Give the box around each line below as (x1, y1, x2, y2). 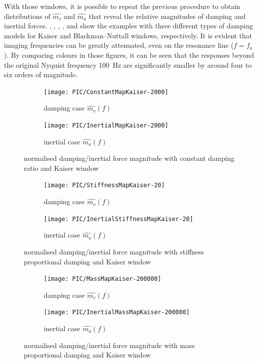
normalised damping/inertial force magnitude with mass (24, 340, 195, 350)
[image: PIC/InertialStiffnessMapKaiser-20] (44, 215, 193, 223)
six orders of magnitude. (4, 69, 78, 80)
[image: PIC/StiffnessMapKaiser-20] (44, 182, 165, 189)
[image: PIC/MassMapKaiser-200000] (44, 275, 162, 283)
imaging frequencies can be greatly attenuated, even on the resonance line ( (4, 40, 234, 50)
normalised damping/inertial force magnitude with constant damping (24, 153, 235, 163)
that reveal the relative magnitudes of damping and (88, 10, 246, 21)
